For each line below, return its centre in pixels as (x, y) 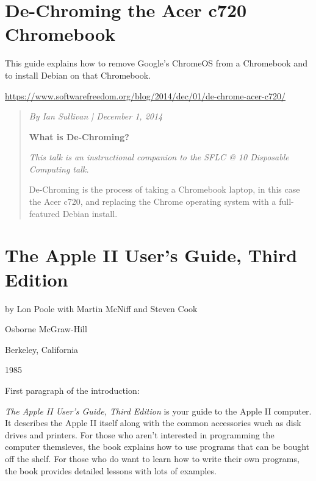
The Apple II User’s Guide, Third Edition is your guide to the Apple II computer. (158, 411)
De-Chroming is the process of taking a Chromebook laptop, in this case (164, 189)
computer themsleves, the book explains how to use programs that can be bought (157, 447)
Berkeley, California (42, 349)
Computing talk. (59, 169)
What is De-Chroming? (79, 136)
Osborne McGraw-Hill (46, 329)
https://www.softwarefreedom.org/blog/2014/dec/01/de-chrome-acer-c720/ (145, 95)
